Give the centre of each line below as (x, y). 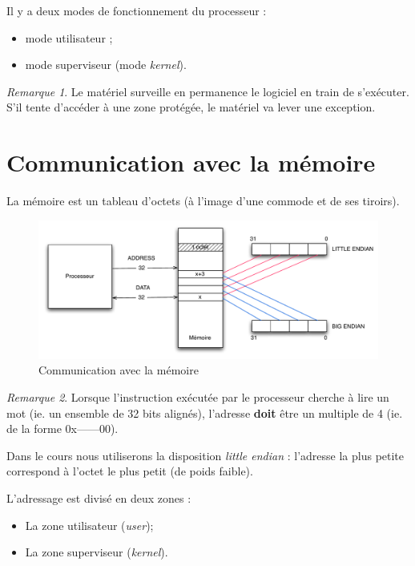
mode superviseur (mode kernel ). (106, 65)
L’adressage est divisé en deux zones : (99, 497)
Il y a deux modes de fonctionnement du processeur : (137, 10)
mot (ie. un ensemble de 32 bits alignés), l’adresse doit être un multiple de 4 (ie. (205, 412)
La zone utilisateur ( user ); (89, 525)
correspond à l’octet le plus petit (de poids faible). (130, 471)
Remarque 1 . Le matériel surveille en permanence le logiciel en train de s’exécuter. (208, 91)
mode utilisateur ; (69, 37)
